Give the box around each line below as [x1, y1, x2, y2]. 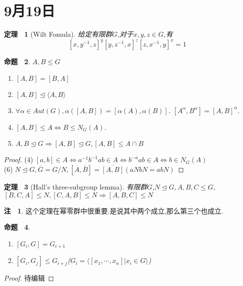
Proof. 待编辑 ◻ [4, 273, 54, 283]
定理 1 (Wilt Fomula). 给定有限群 [4, 29, 112, 39]
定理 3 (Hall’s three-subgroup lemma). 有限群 [4, 182, 147, 191]
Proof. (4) [4, 154, 33, 165]
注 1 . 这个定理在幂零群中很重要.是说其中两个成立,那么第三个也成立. [4, 205, 223, 215]
